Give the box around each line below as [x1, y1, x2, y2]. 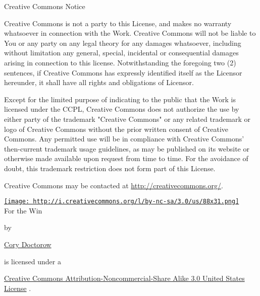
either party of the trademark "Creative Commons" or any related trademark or [4, 113, 251, 124]
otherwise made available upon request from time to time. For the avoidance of [4, 153, 248, 164]
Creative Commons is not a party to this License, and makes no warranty [4, 18, 232, 28]
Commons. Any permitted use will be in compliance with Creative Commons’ [4, 133, 244, 144]
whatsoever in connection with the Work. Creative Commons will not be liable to [4, 28, 256, 38]
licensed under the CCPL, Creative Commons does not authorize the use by [4, 104, 239, 114]
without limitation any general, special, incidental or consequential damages [4, 47, 239, 58]
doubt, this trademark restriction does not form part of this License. [4, 163, 216, 173]
